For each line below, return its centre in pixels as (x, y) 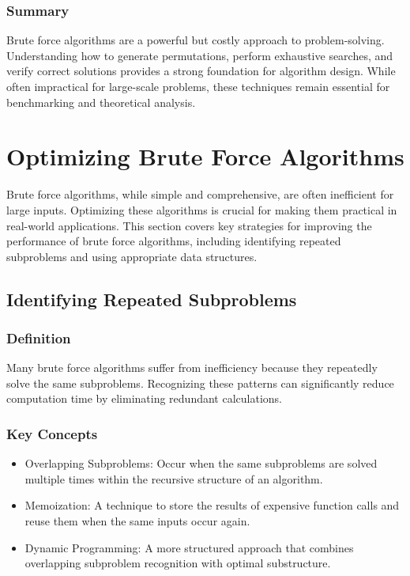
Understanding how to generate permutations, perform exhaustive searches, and (200, 55)
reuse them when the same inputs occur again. (137, 521)
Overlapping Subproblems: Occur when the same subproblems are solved (201, 463)
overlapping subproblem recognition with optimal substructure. (178, 563)
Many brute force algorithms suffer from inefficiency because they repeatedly (192, 368)
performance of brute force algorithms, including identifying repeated (174, 241)
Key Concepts (52, 433)
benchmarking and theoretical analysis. (101, 102)
